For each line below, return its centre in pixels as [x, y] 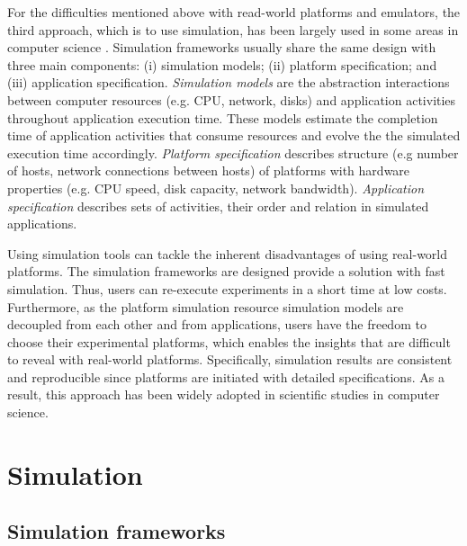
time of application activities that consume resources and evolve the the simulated [234, 135]
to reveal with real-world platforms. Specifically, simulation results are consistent [230, 359]
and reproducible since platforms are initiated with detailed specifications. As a [226, 376]
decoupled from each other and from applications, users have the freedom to [217, 324]
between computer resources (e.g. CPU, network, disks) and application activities [232, 99]
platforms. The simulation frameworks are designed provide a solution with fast [226, 271]
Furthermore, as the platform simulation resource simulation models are [206, 306]
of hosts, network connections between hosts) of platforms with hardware [209, 170]
